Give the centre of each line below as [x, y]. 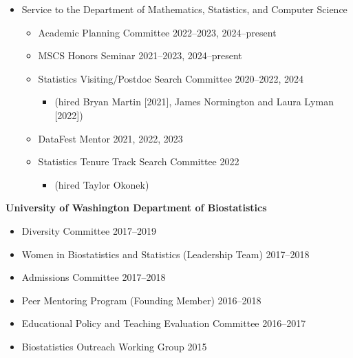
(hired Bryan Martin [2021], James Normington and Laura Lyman [194, 102]
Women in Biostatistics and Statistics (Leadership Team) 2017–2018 [165, 254]
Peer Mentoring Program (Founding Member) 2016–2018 [141, 300]
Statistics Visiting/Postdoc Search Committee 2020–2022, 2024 [171, 78]
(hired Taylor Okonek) [102, 184]
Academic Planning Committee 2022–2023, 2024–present [157, 32]
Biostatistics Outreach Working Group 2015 [114, 346]
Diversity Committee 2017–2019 [89, 230]
